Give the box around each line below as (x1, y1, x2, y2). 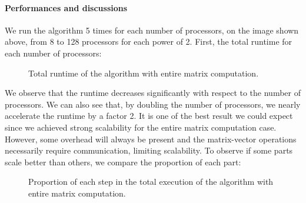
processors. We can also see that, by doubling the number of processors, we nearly (5, 98, 301, 110)
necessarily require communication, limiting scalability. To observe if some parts (5, 144, 293, 157)
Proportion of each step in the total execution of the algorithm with (28, 175, 274, 188)
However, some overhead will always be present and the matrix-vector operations (5, 132, 297, 145)
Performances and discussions (5, 1, 128, 14)
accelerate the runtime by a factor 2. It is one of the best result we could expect (5, 109, 293, 122)
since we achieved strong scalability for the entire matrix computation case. (5, 121, 277, 133)
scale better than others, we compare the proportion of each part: (5, 155, 241, 168)
